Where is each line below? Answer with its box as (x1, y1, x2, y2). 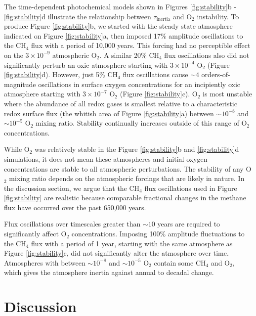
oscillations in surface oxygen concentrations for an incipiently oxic (38, 79, 241, 89)
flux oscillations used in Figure (144, 182, 237, 193)
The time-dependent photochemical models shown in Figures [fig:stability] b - (4, 1, 236, 11)
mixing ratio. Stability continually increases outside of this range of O (36, 118, 247, 128)
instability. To (197, 11, 239, 21)
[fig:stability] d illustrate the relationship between (4, 11, 151, 21)
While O (4, 144, 30, 154)
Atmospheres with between (4, 257, 85, 268)
